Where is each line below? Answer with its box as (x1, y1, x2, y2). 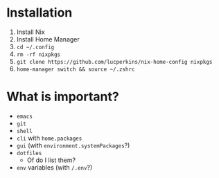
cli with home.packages (16, 134, 82, 142)
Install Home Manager (16, 35, 80, 43)
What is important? (6, 89, 119, 105)
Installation (6, 5, 73, 21)
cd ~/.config (16, 44, 55, 51)
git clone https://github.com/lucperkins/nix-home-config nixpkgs (16, 58, 213, 65)
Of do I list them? (26, 156, 76, 164)
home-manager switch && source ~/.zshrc (16, 66, 135, 73)
